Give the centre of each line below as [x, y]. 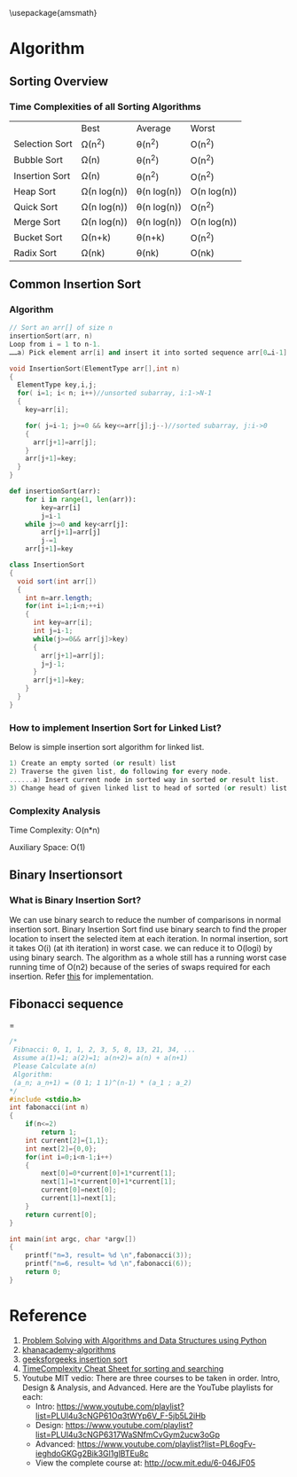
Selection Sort [43, 144]
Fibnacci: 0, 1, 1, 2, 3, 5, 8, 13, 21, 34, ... [105, 1050]
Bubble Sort [39, 160]
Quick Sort [36, 207]
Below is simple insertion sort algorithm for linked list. [107, 747]
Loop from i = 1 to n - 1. [55, 344]
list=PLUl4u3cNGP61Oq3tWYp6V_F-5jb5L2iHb [121, 1415]
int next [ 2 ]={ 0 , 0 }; [61, 1149]
